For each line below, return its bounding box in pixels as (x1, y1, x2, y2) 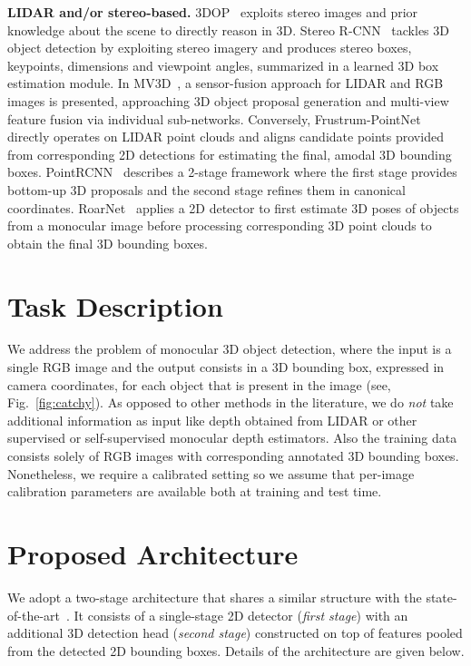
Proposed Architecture (7, 534, 299, 572)
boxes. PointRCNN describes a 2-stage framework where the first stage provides (7, 162, 457, 181)
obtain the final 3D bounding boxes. (7, 233, 208, 252)
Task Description (7, 287, 223, 324)
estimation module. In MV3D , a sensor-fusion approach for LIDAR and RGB (7, 73, 444, 93)
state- (426, 587, 457, 606)
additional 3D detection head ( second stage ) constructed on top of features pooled (7, 623, 463, 642)
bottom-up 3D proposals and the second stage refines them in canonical (7, 180, 406, 199)
